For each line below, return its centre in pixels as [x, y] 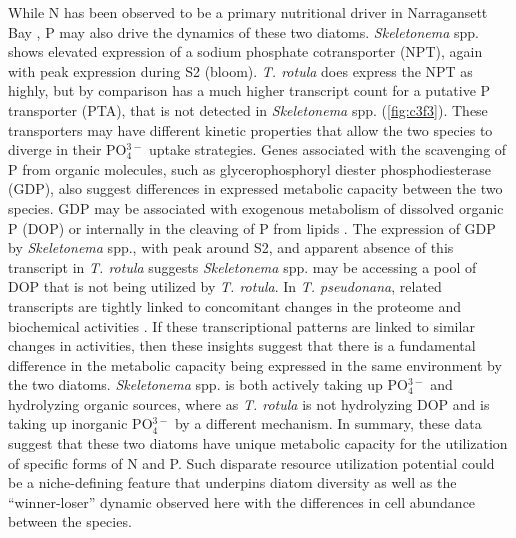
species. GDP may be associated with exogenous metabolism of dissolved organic [256, 207]
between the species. [70, 521]
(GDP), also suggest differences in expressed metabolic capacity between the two [255, 188]
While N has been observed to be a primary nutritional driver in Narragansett [248, 12]
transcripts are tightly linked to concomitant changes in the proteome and [235, 305]
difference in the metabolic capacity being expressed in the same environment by [255, 364]
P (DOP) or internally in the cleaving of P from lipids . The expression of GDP [252, 227]
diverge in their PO [67, 149]
